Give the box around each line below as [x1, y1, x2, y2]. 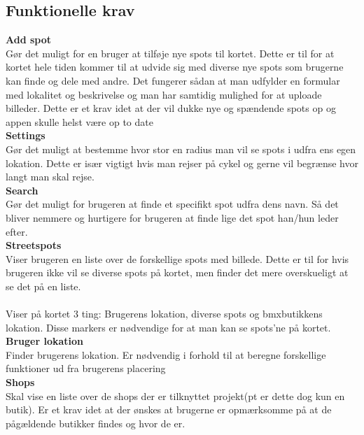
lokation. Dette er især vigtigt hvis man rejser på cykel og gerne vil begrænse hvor [6, 155, 358, 170]
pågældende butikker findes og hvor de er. [6, 415, 185, 430]
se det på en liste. [6, 278, 81, 293]
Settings [6, 128, 45, 143]
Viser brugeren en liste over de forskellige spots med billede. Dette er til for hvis [6, 251, 349, 266]
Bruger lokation [6, 334, 84, 348]
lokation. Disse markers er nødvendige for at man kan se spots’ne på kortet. [6, 320, 331, 334]
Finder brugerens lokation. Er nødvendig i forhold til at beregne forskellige [6, 347, 326, 362]
